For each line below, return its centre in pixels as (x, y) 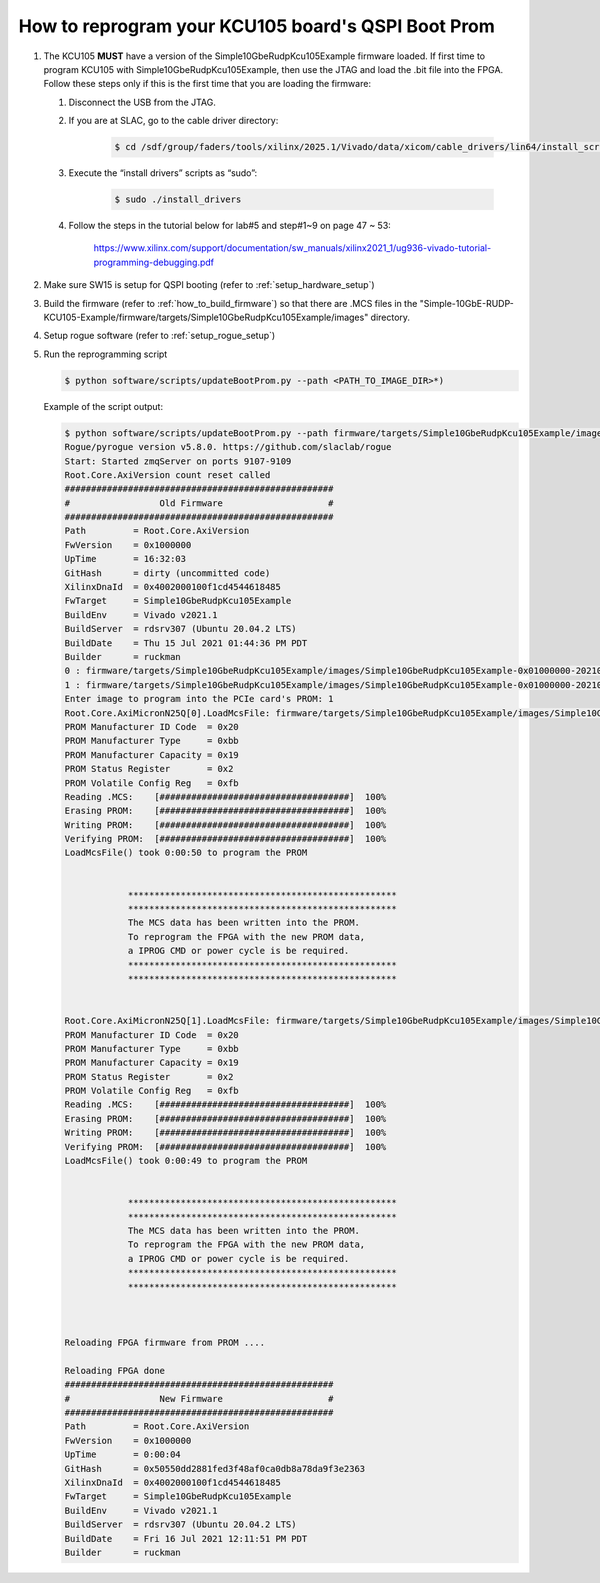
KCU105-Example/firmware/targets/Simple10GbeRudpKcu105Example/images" (206, 317)
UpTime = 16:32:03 (125, 559)
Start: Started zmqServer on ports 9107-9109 (178, 461)
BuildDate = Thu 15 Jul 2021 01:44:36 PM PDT (186, 643)
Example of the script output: (103, 406)
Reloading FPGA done (114, 1370)
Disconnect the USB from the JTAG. (142, 102)
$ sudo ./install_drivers (178, 199)
